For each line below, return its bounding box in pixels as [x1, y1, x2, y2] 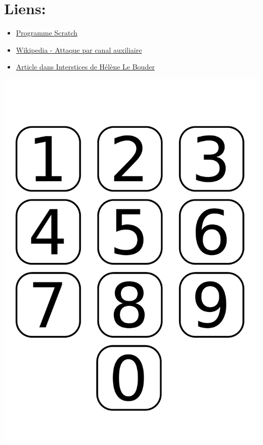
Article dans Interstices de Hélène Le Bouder [16, 61, 155, 72]
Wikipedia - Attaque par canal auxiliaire [16, 44, 142, 55]
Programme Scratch [16, 27, 78, 38]
